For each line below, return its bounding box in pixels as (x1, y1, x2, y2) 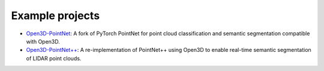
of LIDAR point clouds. (26, 54, 82, 62)
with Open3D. (26, 38, 60, 45)
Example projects (11, 9, 100, 22)
